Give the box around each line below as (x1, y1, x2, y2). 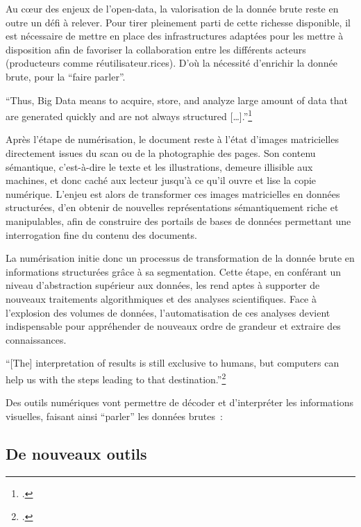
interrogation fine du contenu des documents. (6, 227, 197, 242)
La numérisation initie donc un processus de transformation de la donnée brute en (6, 251, 355, 265)
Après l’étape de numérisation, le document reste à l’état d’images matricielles (6, 132, 339, 147)
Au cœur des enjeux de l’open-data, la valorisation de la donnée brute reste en (6, 1, 339, 15)
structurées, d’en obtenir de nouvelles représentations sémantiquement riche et (6, 200, 339, 215)
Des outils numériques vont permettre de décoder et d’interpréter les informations (6, 395, 353, 410)
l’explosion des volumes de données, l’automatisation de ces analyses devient (6, 305, 330, 319)
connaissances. (6, 332, 67, 346)
